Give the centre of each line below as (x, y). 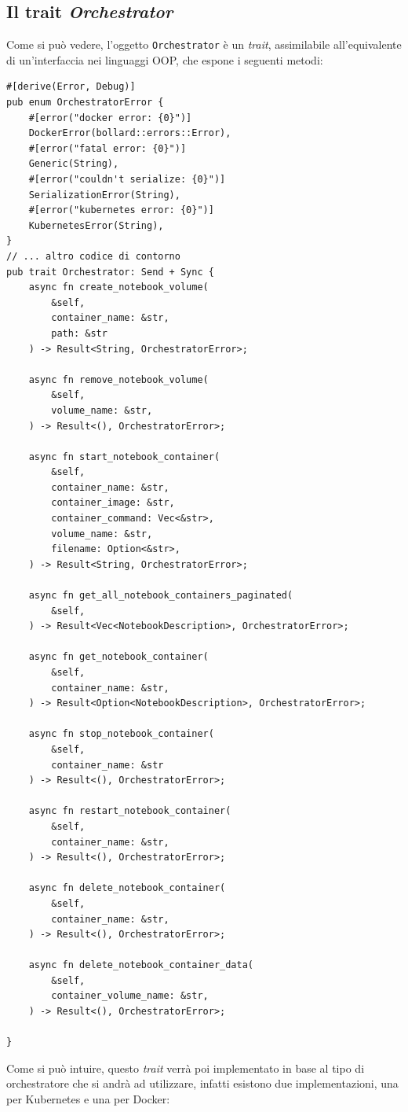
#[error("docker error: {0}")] (110, 118)
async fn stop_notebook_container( (121, 734)
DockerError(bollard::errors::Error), (130, 133)
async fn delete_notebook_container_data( (141, 965)
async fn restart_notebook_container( (130, 811)
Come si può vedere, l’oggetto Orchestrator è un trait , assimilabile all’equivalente (204, 44)
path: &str (79, 333)
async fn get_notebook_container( (118, 657)
